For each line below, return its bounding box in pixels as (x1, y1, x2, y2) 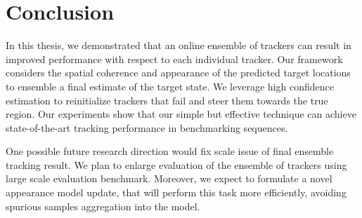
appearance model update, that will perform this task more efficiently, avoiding (6, 185, 347, 200)
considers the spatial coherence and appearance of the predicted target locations (6, 65, 351, 80)
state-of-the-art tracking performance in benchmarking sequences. (6, 120, 288, 135)
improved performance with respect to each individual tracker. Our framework (6, 51, 343, 66)
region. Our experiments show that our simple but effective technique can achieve (6, 107, 356, 121)
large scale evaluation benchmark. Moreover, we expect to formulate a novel (6, 171, 332, 186)
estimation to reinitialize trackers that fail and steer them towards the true (6, 93, 328, 107)
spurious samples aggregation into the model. (6, 198, 200, 213)
